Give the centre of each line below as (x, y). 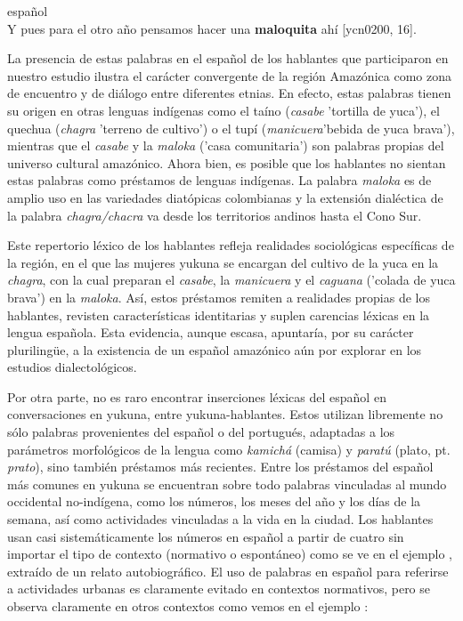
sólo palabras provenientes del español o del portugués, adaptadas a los (201, 432)
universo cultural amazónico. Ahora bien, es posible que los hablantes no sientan (227, 162)
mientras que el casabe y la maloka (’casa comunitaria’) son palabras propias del (226, 145)
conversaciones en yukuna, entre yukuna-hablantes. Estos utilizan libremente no (225, 414)
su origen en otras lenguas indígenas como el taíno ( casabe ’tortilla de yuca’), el (223, 110)
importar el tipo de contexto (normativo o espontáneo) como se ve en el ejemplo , (230, 554)
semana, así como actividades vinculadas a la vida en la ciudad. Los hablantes (220, 519)
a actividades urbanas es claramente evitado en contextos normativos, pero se (219, 589)
